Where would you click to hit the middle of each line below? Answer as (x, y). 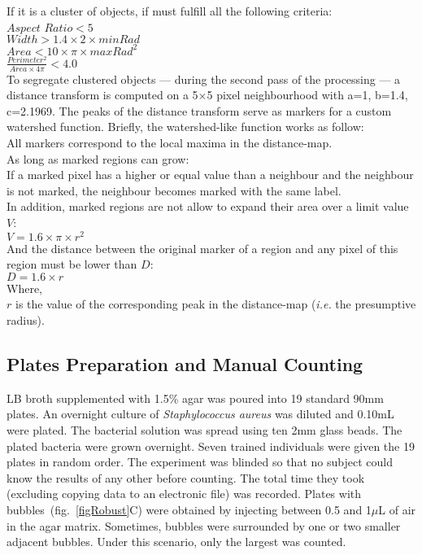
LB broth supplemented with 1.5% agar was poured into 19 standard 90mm (195, 398)
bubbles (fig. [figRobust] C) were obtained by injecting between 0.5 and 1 (189, 509)
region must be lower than (72, 264)
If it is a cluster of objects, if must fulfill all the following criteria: (170, 11)
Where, (24, 288)
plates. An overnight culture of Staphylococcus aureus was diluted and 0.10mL (200, 414)
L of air (397, 509)
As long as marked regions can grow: (98, 158)
